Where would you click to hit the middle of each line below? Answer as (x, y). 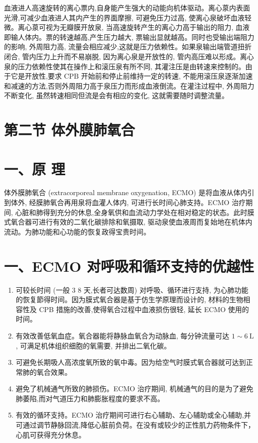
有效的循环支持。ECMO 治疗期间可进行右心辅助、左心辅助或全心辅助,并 (133, 415)
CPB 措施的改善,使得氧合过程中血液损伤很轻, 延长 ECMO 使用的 (144, 309)
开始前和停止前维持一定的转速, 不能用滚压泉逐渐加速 (167, 76)
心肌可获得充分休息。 (51, 434)
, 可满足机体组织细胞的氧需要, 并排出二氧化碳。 (93, 345)
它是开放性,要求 (36, 76)
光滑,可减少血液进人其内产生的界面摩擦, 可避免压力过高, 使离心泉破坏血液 (124, 17)
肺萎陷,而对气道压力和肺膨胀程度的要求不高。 (90, 398)
